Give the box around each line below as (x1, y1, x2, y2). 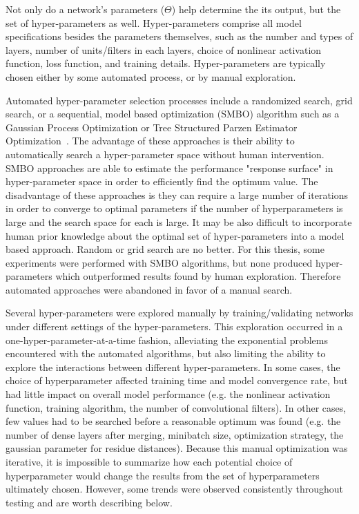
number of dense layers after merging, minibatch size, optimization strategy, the (6, 427, 344, 441)
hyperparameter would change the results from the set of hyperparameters (6, 468, 320, 482)
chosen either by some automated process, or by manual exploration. (6, 69, 296, 84)
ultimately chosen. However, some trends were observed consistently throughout (6, 482, 344, 496)
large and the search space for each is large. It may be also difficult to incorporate (6, 214, 352, 229)
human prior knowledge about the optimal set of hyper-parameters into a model (6, 228, 345, 242)
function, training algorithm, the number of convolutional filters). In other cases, (6, 400, 347, 415)
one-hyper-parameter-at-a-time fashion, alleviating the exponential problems (6, 332, 328, 347)
